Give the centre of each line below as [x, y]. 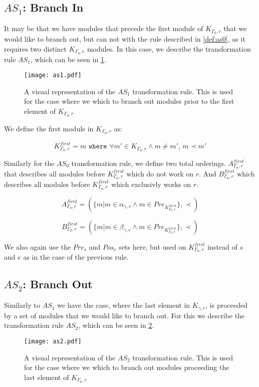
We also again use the [38, 246]
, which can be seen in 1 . [68, 59]
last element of [47, 377]
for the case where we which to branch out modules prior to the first [129, 101]
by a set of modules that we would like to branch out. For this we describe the [124, 315]
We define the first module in [49, 128]
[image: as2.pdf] [53, 341]
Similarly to [22, 305]
